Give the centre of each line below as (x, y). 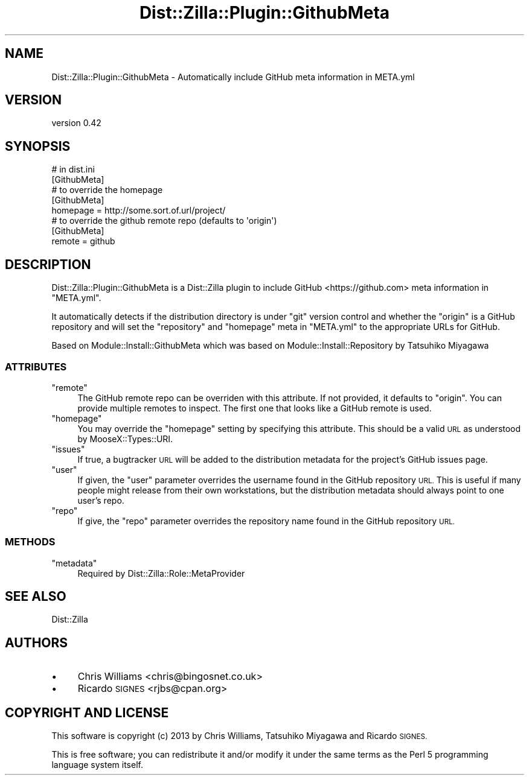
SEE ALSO (36, 597)
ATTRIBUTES (36, 366)
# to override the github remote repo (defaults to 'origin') (164, 221)
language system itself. (97, 765)
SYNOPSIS (38, 146)
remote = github (83, 241)
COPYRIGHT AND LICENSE (87, 712)
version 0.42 (76, 123)
